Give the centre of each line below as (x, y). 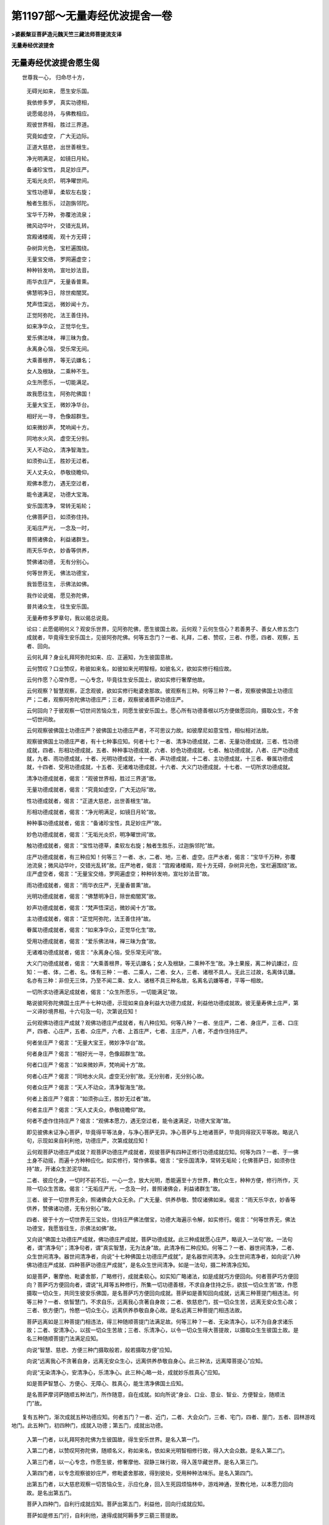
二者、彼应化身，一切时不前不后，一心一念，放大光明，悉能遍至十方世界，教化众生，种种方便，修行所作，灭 (162, 1180)
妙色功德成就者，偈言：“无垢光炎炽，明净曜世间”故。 (93, 834)
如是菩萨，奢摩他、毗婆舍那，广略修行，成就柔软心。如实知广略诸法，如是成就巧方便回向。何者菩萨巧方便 (160, 1276)
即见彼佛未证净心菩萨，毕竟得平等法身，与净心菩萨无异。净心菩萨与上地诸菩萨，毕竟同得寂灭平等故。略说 (160, 1132)
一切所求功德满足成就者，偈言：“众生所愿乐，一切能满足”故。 (104, 992)
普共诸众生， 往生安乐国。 (59, 606)
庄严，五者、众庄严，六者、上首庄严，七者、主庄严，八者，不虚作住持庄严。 (154, 1032)
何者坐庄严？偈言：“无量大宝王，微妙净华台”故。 (88, 1042)
